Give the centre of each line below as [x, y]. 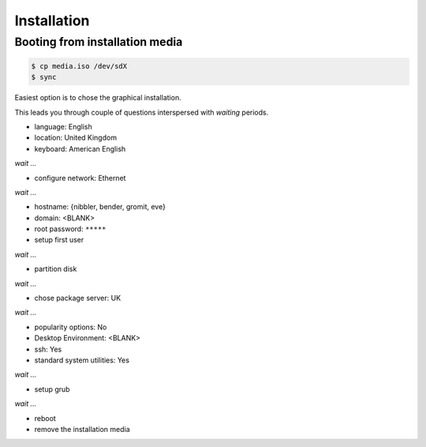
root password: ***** [70, 229]
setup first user [59, 240]
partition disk [56, 269]
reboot [45, 418]
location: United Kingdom [76, 137]
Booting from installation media [99, 42]
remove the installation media [82, 429]
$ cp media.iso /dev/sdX [79, 66]
